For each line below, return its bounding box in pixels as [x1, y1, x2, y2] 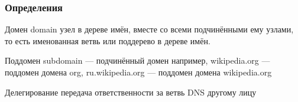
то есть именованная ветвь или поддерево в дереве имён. [5, 34, 210, 47]
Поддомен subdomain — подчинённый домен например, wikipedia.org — [5, 54, 270, 67]
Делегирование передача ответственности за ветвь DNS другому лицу [5, 85, 257, 98]
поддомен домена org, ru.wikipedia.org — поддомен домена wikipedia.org [5, 66, 272, 78]
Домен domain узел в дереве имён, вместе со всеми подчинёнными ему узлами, [5, 23, 294, 35]
